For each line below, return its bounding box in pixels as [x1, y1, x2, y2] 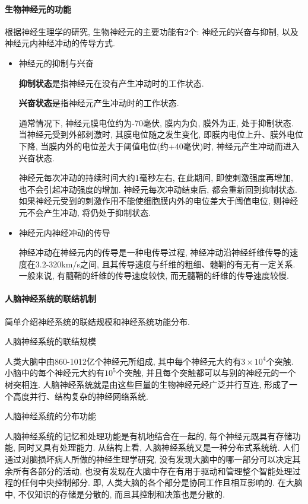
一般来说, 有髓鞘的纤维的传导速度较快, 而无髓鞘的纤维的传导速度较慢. [18, 269, 289, 282]
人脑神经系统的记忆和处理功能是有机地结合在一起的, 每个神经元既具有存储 [5, 429, 293, 442]
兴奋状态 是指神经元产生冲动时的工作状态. [18, 97, 179, 109]
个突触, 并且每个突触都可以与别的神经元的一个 [116, 366, 296, 379]
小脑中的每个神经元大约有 [5, 366, 104, 379]
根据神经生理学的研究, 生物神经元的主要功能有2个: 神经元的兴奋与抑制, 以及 [5, 25, 299, 37]
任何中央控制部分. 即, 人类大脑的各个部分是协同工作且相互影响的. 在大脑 [21, 476, 303, 489]
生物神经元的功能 [5, 2, 71, 15]
